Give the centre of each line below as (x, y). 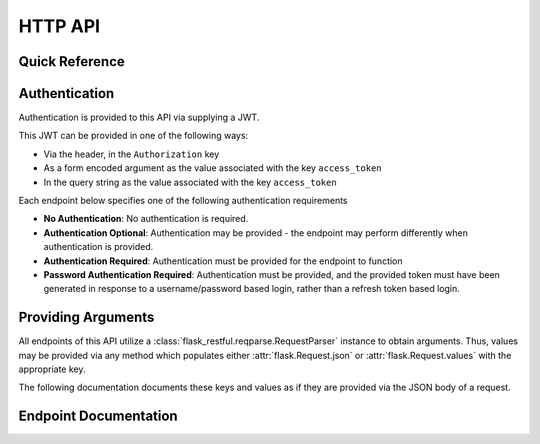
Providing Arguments (86, 317)
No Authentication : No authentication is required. (146, 219)
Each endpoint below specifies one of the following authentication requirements (183, 201)
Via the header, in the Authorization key (131, 154)
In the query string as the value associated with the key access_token (190, 182)
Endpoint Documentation (98, 416)
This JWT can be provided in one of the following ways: (133, 136)
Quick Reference (71, 61)
